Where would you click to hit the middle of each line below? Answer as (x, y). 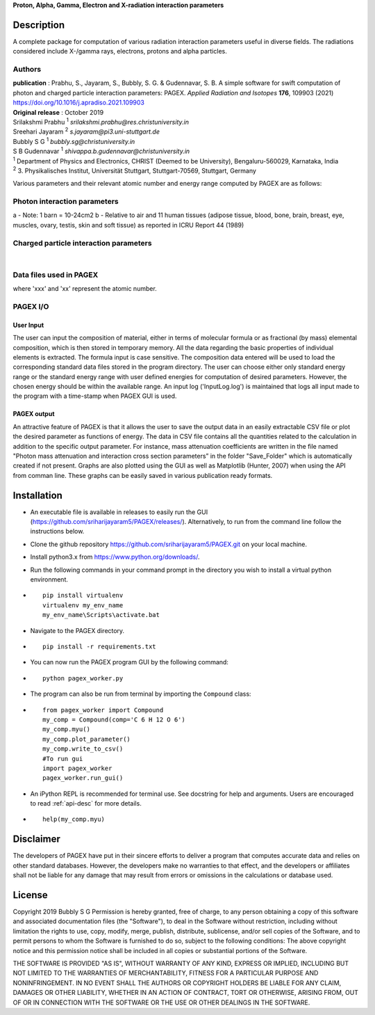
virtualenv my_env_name (83, 605)
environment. (49, 580)
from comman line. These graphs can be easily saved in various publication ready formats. (143, 475)
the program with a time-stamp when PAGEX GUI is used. (95, 396)
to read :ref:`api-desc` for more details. (86, 804)
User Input (28, 325)
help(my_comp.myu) (74, 820)
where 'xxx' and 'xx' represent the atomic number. (85, 289)
